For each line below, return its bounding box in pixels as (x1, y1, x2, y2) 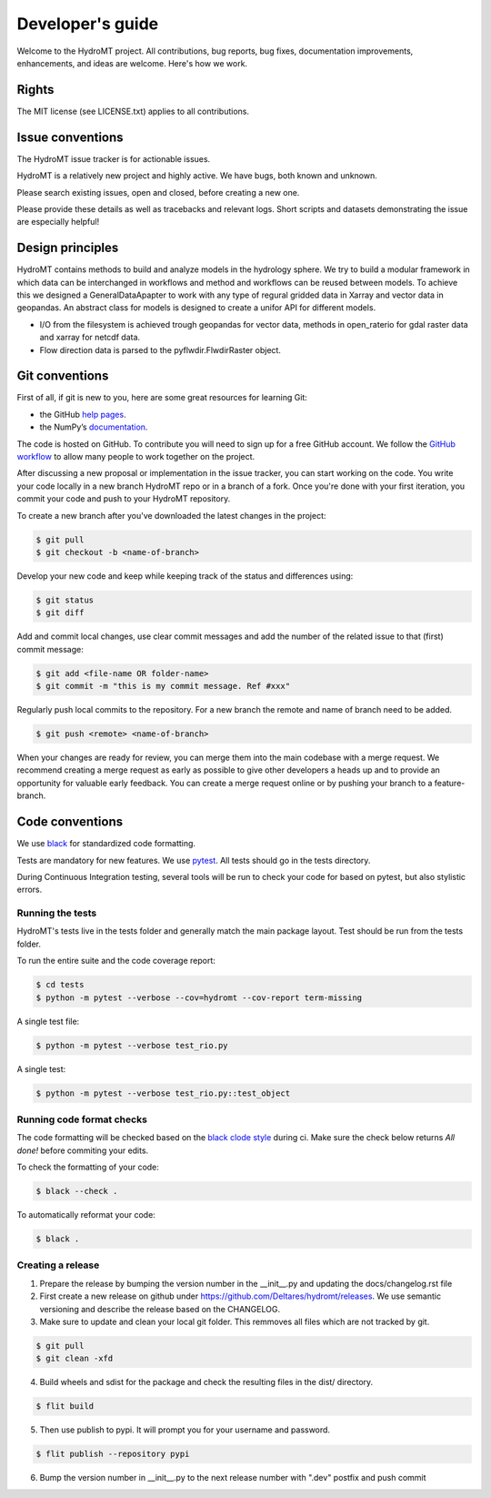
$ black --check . (35, 1186, 118, 1197)
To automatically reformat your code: (16, 1210, 156, 1220)
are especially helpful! (16, 217, 100, 228)
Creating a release (16, 1259, 100, 1271)
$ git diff (35, 608, 85, 618)
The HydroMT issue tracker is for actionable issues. (16, 153, 211, 164)
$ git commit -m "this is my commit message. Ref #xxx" (35, 681, 291, 692)
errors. (16, 884, 43, 896)
